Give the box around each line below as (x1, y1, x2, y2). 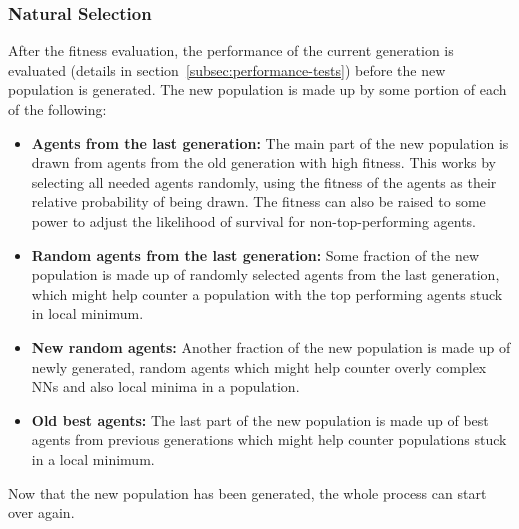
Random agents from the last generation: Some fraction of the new (31, 244, 480, 265)
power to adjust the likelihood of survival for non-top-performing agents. (31, 210, 477, 231)
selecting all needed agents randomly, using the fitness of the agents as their (31, 171, 497, 192)
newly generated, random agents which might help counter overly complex (31, 356, 487, 377)
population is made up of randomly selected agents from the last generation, (31, 264, 500, 285)
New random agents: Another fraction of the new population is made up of (31, 336, 511, 357)
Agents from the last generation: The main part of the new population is (31, 132, 509, 153)
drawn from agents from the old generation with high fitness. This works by (31, 152, 496, 173)
